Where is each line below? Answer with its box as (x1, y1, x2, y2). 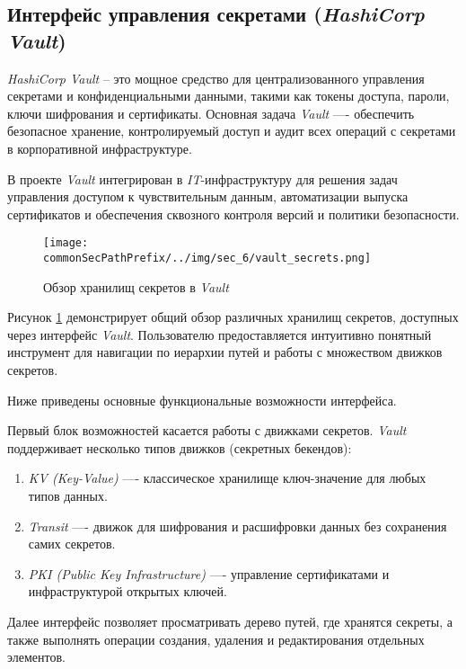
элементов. (7, 647, 66, 666)
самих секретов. (28, 534, 116, 553)
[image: (43, 236, 89, 250)
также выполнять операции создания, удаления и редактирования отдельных (7, 629, 425, 648)
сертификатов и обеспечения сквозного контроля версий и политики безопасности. (7, 204, 460, 223)
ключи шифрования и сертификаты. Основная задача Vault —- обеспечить (7, 103, 415, 122)
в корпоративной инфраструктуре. (7, 138, 192, 157)
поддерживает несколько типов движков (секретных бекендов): (7, 438, 352, 457)
